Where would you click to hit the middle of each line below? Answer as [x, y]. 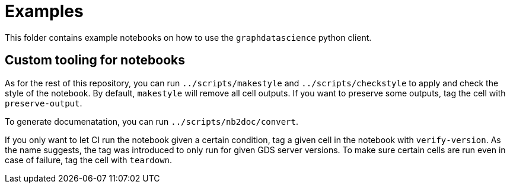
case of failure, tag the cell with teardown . [89, 160]
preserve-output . [44, 103]
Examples [44, 11]
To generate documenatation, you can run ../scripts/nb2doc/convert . [152, 121]
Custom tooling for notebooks [95, 60]
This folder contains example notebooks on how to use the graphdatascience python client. [188, 37]
